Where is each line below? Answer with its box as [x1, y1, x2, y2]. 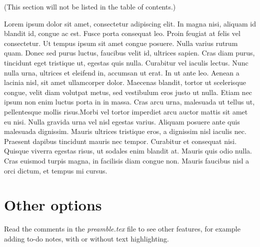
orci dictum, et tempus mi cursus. [4, 165, 107, 175]
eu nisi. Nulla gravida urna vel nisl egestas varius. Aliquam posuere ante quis [4, 116, 240, 126]
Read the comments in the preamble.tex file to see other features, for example [4, 223, 240, 234]
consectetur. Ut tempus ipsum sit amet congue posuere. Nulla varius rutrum [4, 37, 238, 48]
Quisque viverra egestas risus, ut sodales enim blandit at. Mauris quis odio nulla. [4, 145, 252, 156]
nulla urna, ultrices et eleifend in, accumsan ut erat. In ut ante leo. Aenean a [4, 67, 239, 77]
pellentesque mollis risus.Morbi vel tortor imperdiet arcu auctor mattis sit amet [4, 106, 248, 116]
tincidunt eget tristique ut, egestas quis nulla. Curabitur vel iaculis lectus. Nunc [4, 57, 248, 67]
